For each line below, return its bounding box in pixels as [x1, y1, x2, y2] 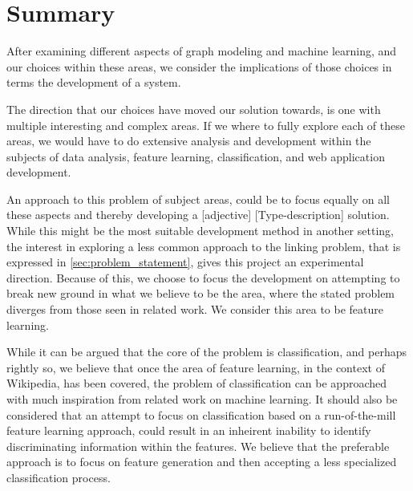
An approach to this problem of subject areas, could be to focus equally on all [6, 190, 391, 207]
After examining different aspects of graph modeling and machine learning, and [6, 43, 397, 59]
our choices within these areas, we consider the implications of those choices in [6, 58, 392, 75]
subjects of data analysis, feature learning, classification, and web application [6, 148, 385, 164]
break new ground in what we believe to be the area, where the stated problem [6, 285, 395, 302]
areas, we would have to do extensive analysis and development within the [6, 132, 371, 149]
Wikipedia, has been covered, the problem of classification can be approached [6, 375, 387, 392]
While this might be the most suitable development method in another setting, [6, 222, 394, 239]
